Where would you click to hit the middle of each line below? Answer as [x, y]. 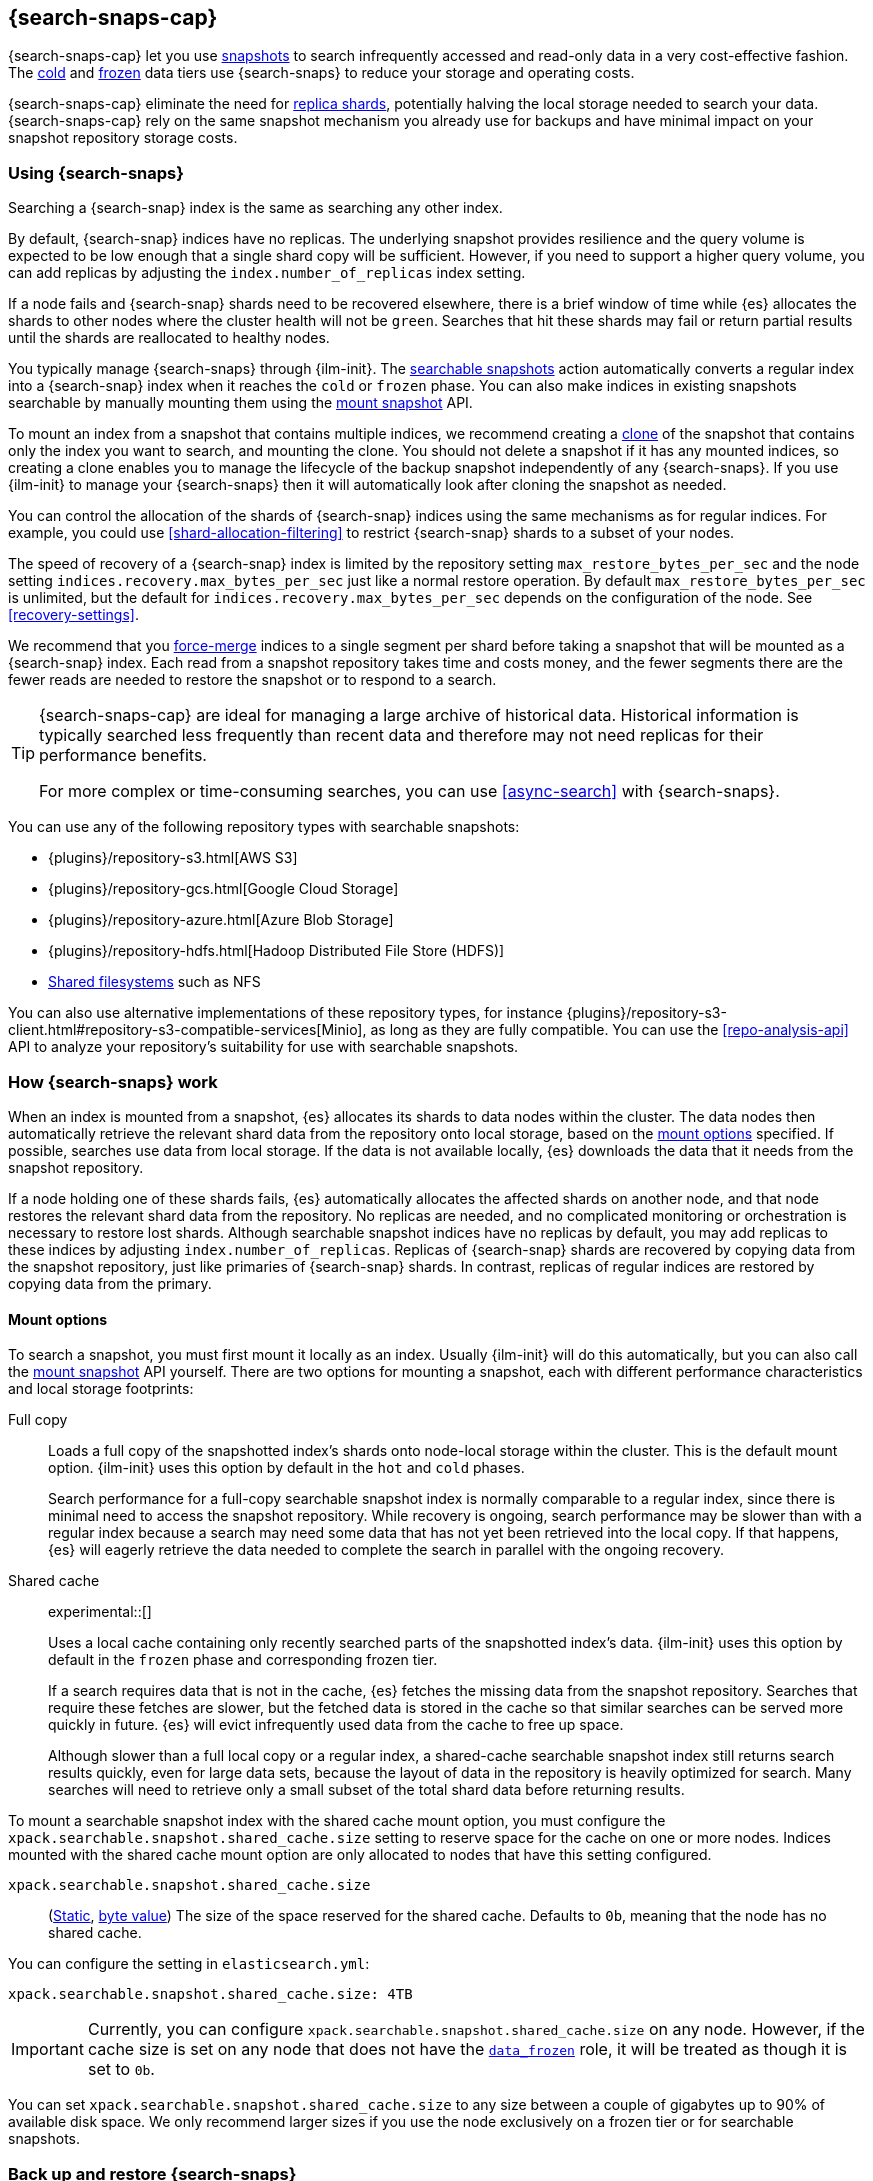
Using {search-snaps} [96, 172]
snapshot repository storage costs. [123, 138]
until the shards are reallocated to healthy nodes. [169, 338]
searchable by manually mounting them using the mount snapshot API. [240, 403]
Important [47, 2049]
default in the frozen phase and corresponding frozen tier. [243, 1660]
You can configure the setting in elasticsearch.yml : [189, 1964]
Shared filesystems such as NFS [154, 982]
